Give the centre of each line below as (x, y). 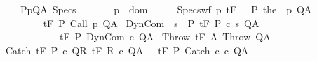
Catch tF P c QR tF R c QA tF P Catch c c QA (127, 50)
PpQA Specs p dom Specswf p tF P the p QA (166, 9)
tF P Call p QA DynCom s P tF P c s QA (151, 23)
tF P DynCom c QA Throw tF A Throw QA (165, 37)
